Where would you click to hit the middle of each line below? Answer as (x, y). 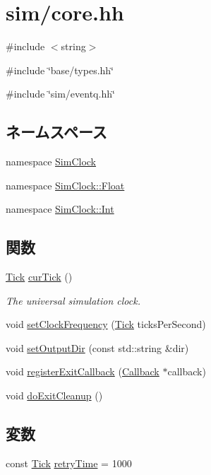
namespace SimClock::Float (65, 185)
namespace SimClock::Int (60, 209)
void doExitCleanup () (54, 395)
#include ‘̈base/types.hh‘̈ (60, 70)
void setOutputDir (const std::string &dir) (97, 347)
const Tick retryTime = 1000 (69, 463)
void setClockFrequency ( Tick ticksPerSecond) (106, 324)
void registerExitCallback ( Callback (83, 371)
